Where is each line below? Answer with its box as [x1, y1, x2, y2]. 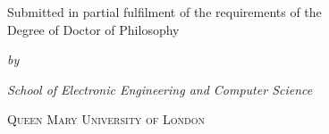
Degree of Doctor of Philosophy [7, 20, 180, 38]
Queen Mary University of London [7, 110, 205, 129]
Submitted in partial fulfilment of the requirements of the [7, 3, 322, 21]
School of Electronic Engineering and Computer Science [7, 80, 313, 98]
